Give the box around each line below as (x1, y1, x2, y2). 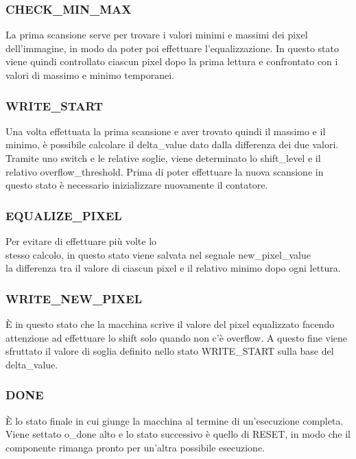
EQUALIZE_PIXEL (5, 207, 122, 224)
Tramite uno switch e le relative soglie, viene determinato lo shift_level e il (5, 151, 321, 165)
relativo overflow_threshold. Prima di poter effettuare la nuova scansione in (5, 164, 324, 178)
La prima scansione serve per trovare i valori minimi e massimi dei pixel (5, 27, 308, 42)
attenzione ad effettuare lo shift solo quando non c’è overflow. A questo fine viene (5, 330, 348, 344)
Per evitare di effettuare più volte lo (5, 234, 157, 248)
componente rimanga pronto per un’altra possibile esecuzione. (5, 440, 265, 454)
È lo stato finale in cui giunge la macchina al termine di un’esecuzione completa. (5, 413, 344, 427)
